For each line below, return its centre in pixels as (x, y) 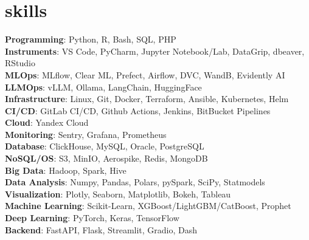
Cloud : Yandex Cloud (47, 122)
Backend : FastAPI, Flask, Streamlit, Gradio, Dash (101, 229)
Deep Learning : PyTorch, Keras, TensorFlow (92, 218)
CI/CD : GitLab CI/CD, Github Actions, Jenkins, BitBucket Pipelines (138, 110)
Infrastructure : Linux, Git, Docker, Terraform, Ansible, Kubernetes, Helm (147, 99)
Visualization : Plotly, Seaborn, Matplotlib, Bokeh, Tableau (118, 194)
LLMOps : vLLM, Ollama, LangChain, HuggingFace (103, 87)
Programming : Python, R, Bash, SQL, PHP (91, 39)
